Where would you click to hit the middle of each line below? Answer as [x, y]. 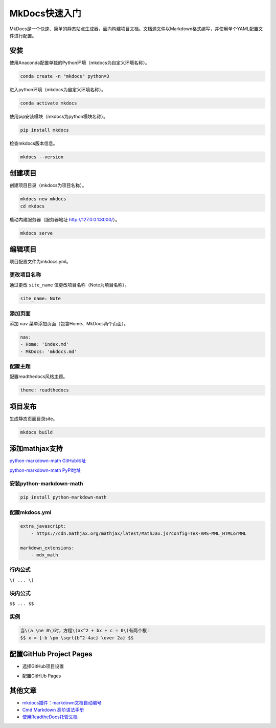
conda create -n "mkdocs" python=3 [65, 76]
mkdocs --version [42, 157]
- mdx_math [44, 555]
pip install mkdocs [44, 130]
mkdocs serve [37, 233]
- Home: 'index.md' [44, 344]
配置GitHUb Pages [42, 676]
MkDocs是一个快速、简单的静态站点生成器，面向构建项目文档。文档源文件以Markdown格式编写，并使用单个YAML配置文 [136, 29]
